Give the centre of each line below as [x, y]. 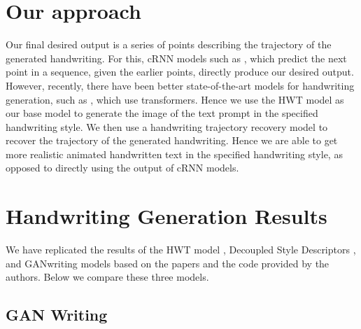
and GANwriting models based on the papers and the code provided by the [168, 263]
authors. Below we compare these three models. [107, 277]
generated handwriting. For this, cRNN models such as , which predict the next [176, 58]
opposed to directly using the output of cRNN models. [122, 168]
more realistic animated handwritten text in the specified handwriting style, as [174, 154]
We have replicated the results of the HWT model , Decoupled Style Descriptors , [181, 250]
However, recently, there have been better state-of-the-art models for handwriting [180, 85]
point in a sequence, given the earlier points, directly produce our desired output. [180, 72]
